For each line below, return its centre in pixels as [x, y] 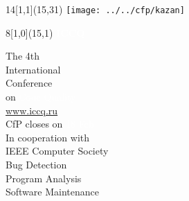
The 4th [22, 56]
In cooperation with [48, 137]
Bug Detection [36, 164]
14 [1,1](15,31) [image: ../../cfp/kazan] [95, 9]
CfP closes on [34, 124]
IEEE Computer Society [57, 151]
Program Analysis [44, 178]
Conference [29, 83]
